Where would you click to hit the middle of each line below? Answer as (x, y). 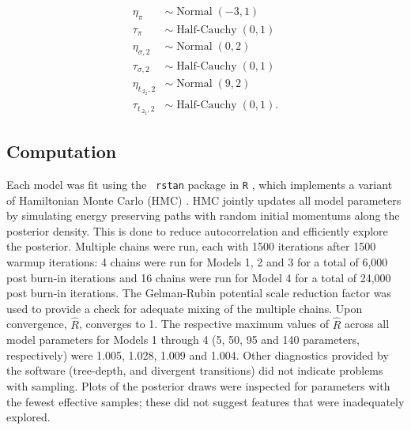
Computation (62, 151)
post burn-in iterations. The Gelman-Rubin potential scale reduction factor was (199, 293)
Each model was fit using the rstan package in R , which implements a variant (200, 184)
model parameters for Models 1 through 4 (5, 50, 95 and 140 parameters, (183, 339)
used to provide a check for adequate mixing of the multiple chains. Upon (185, 308)
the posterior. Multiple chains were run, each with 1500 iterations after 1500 (191, 246)
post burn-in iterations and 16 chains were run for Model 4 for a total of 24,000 (199, 277)
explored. (28, 417)
